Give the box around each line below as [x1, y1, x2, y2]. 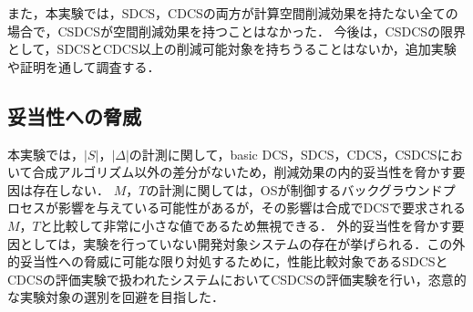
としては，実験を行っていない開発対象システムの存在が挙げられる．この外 [19, 234, 466, 253]
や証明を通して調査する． [7, 57, 160, 76]
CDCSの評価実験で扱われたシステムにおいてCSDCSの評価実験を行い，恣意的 [7, 269, 467, 288]
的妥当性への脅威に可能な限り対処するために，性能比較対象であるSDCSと [7, 252, 448, 271]
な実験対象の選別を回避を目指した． [7, 287, 224, 307]
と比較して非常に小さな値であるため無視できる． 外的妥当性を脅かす [39, 215, 452, 234]
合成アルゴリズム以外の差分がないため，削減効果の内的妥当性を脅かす [32, 162, 453, 182]
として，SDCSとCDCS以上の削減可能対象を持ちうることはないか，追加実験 [7, 39, 457, 58]
